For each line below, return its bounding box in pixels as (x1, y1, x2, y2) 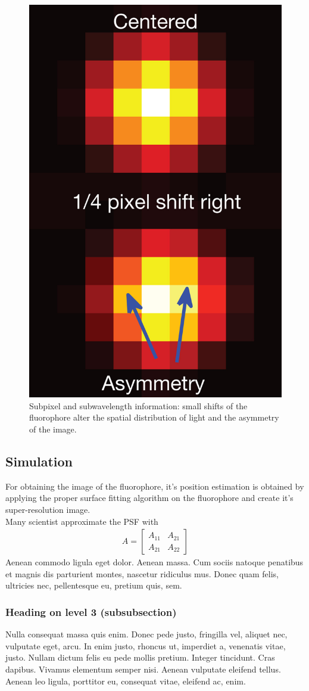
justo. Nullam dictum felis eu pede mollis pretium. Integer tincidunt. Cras (5, 651, 275, 664)
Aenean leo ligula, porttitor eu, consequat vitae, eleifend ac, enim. (5, 674, 246, 687)
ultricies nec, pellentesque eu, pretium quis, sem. (5, 579, 182, 592)
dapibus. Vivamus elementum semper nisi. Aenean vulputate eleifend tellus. (5, 662, 281, 675)
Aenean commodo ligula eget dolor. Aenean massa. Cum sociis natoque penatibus (5, 556, 304, 568)
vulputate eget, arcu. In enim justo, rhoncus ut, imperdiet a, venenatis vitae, (5, 639, 286, 652)
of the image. (29, 422, 77, 435)
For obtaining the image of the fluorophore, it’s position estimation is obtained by (5, 480, 304, 492)
